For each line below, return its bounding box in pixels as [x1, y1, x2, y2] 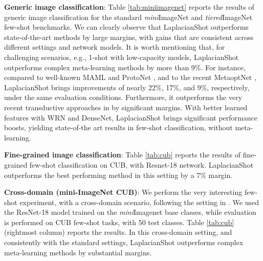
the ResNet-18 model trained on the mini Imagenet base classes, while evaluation [4, 207, 256, 217]
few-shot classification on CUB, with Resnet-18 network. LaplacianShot [29, 159, 254, 170]
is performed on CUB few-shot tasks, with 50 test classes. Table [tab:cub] [4, 216, 234, 227]
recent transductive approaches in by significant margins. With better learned [4, 102, 248, 112]
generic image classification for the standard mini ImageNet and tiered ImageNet [4, 11, 253, 22]
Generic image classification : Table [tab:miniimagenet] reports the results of [4, 2, 254, 12]
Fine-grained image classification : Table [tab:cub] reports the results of [4, 149, 241, 160]
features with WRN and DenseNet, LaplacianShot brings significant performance [4, 112, 257, 123]
